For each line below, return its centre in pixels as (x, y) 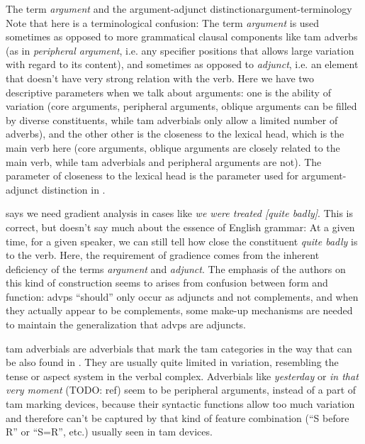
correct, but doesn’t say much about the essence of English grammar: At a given (180, 227)
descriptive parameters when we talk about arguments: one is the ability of (168, 92)
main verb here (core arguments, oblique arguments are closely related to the (173, 147)
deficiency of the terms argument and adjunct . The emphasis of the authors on (176, 268)
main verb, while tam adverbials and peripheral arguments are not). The (164, 161)
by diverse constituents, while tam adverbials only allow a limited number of (172, 120)
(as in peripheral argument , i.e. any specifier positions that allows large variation (180, 50)
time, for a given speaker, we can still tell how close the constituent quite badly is (182, 241)
